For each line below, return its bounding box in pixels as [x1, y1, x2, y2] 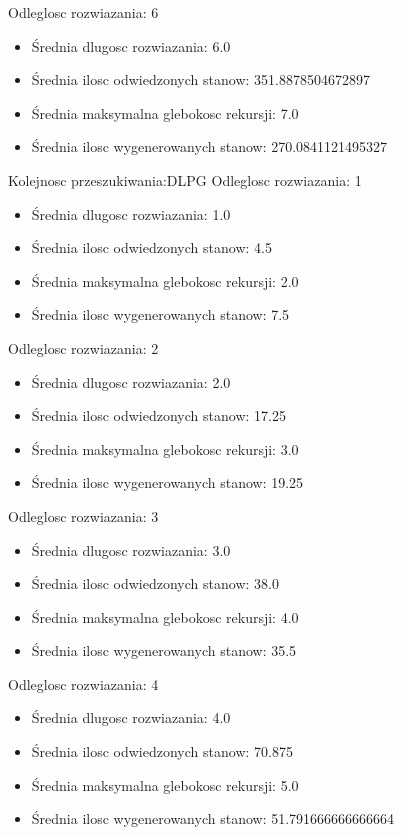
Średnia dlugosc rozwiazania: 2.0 [31, 371, 231, 392]
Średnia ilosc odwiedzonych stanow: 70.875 [31, 741, 293, 762]
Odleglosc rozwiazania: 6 [8, 2, 159, 22]
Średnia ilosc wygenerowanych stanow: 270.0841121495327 [31, 136, 388, 157]
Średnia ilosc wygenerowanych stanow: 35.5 [31, 640, 297, 661]
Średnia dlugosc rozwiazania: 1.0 [31, 203, 231, 224]
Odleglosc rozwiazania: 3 [8, 505, 159, 526]
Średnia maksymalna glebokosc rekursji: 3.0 [31, 438, 299, 459]
